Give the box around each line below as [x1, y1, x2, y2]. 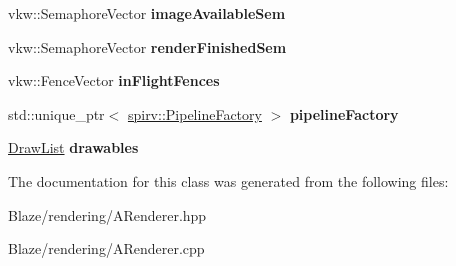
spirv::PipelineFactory [127, 103, 262, 124]
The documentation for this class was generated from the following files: [8, 170, 449, 191]
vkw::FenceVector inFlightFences [8, 70, 220, 91]
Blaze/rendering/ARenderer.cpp [8, 238, 205, 259]
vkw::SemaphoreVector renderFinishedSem [8, 36, 287, 57]
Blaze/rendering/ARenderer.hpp [8, 204, 207, 225]
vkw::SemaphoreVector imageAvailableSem [8, 3, 286, 23]
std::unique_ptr [8, 103, 105, 124]
